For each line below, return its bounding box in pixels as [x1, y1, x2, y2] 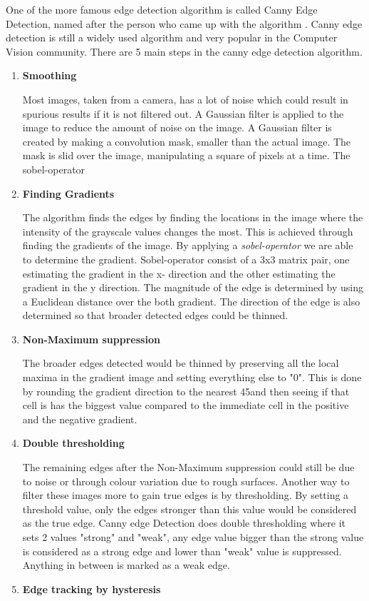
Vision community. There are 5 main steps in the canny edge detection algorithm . [6, 44, 363, 59]
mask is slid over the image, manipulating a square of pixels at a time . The [22, 148, 350, 163]
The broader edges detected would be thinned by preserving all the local [22, 355, 339, 370]
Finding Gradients [22, 186, 115, 201]
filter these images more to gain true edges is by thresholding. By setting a [22, 488, 349, 502]
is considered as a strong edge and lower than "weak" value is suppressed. [22, 543, 342, 558]
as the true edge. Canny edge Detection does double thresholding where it [22, 515, 345, 530]
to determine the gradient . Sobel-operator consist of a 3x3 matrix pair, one [22, 251, 350, 266]
